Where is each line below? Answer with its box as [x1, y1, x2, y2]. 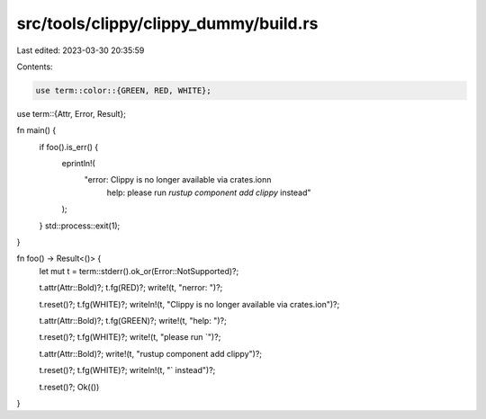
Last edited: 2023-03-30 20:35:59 [16, 45, 145, 56]
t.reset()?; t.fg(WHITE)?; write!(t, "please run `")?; [39, 332, 221, 343]
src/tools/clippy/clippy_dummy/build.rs [16, 13, 319, 33]
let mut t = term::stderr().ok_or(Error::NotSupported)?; [39, 265, 239, 276]
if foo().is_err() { [39, 141, 99, 152]
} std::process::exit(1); [39, 220, 121, 231]
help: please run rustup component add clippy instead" [106, 187, 311, 198]
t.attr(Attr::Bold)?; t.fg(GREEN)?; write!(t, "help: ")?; [39, 315, 227, 325]
